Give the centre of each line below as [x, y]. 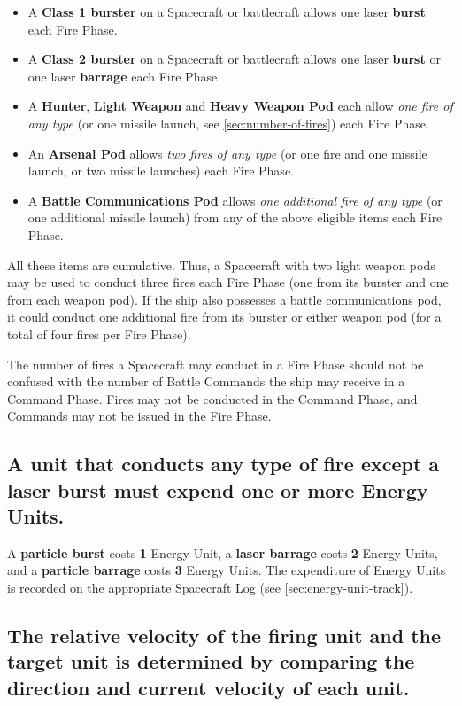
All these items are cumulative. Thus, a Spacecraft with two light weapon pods [221, 264]
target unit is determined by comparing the [211, 661]
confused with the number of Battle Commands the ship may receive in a [206, 381]
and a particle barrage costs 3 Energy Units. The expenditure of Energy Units [227, 570]
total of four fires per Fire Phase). [99, 334]
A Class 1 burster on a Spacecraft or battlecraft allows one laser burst [227, 12]
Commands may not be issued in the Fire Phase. [139, 416]
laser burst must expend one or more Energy [218, 489]
